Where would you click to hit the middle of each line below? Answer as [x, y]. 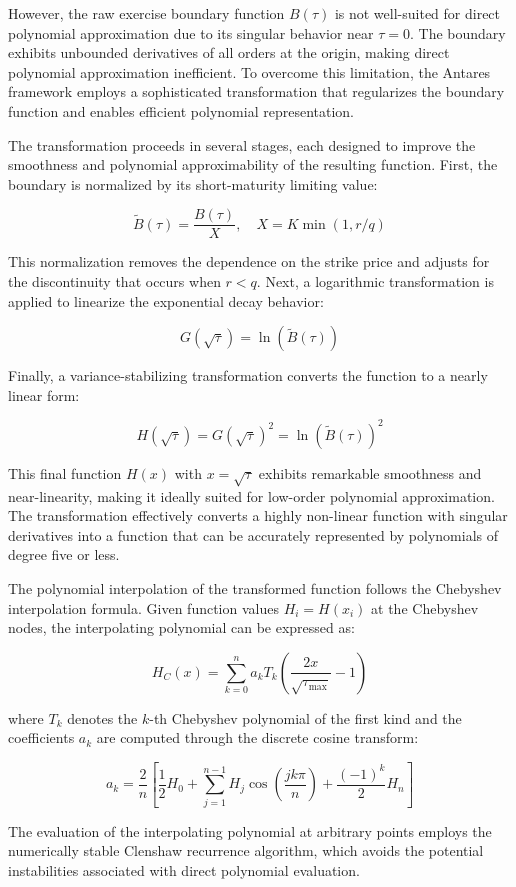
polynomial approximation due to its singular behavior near [191, 32]
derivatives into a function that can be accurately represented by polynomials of [253, 534]
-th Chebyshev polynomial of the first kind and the [305, 717]
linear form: [44, 394]
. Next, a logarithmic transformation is [375, 281]
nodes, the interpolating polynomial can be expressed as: [181, 627]
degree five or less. [64, 554]
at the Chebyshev [425, 607]
